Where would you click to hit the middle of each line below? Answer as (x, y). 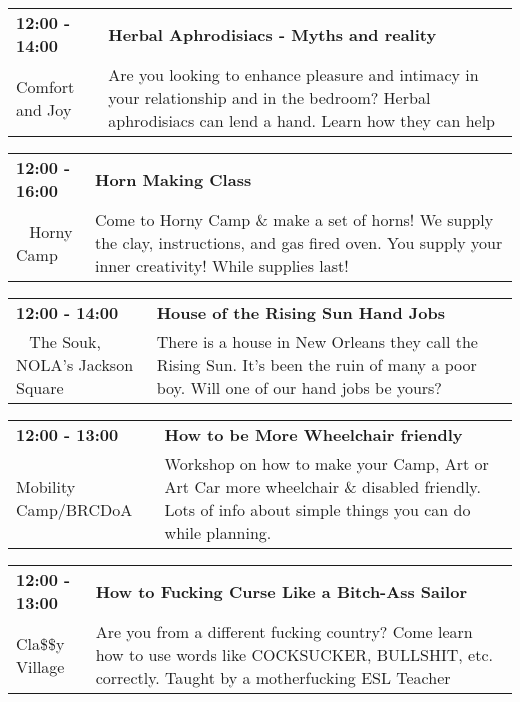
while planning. (218, 532)
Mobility (46, 486)
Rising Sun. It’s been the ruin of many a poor (316, 364)
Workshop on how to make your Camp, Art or (326, 463)
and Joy (44, 109)
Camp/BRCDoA (74, 509)
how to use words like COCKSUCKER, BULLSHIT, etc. (294, 654)
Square (40, 387)
